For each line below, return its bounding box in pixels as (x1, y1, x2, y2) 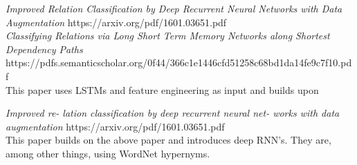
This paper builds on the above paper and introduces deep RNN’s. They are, (6, 133, 331, 147)
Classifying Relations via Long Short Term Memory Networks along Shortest (6, 28, 330, 43)
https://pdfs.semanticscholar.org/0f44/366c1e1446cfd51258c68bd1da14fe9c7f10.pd (6, 55, 352, 70)
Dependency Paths (6, 41, 83, 56)
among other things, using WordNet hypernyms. (6, 146, 210, 160)
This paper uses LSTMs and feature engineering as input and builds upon (6, 82, 319, 97)
